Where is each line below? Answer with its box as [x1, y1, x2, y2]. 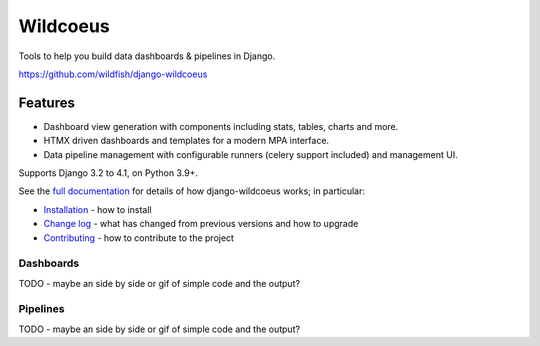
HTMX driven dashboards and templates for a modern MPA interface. [43, 135, 330, 147]
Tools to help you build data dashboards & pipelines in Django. [18, 50, 276, 62]
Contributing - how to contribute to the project [43, 231, 235, 244]
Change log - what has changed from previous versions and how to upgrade [43, 218, 359, 230]
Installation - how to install [43, 203, 152, 215]
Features [18, 94, 75, 111]
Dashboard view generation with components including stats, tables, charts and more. [43, 120, 399, 132]
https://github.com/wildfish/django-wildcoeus [18, 68, 208, 80]
